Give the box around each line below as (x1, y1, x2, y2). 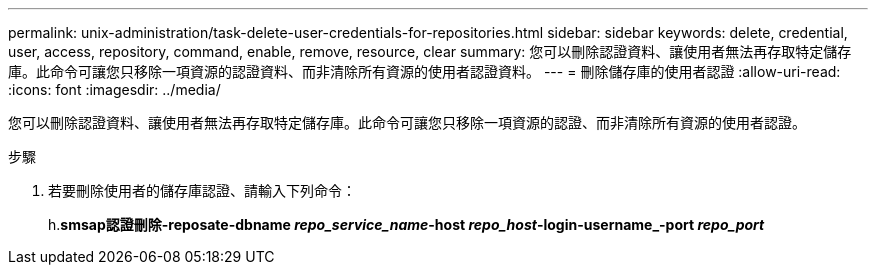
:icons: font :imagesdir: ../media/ (8, 81, 221, 98)
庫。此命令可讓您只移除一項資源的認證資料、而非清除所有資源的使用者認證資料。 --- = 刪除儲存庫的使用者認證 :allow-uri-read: (8, 63, 841, 80)
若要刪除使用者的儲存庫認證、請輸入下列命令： (48, 182, 356, 199)
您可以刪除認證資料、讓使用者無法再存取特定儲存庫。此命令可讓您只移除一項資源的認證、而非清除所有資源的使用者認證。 (8, 114, 806, 131)
